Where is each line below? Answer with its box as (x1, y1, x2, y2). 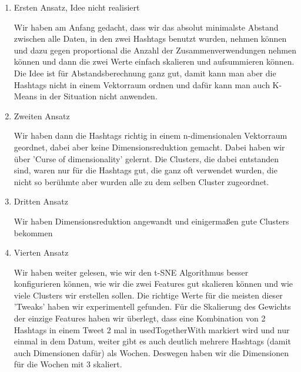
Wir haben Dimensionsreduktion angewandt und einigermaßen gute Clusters (14, 215, 289, 227)
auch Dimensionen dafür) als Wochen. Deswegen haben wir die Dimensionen (14, 346, 289, 358)
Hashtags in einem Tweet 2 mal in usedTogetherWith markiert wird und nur (14, 323, 290, 336)
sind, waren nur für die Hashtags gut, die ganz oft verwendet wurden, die (14, 164, 277, 176)
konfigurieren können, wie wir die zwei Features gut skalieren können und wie (14, 277, 293, 290)
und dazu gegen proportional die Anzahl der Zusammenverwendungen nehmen (14, 43, 296, 56)
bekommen (14, 226, 53, 239)
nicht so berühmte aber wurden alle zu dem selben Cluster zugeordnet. (14, 175, 269, 187)
